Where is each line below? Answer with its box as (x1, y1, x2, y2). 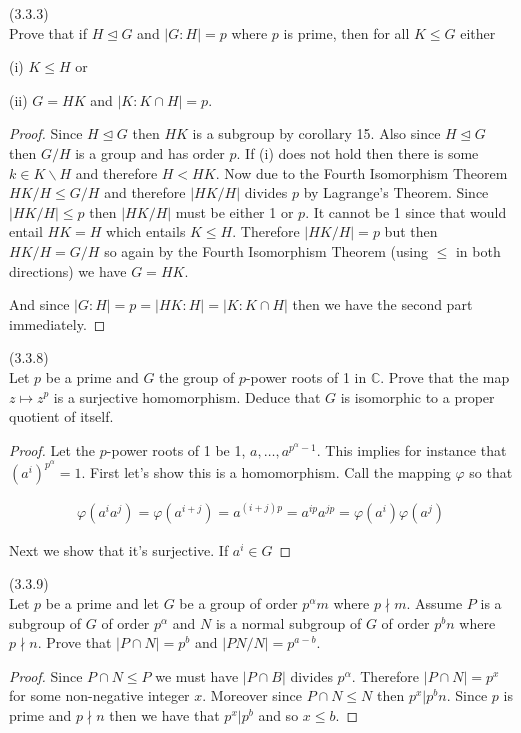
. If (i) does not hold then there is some (236, 142, 479, 163)
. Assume (406, 593, 463, 614)
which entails (105, 221, 186, 242)
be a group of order (179, 593, 298, 614)
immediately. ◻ (9, 313, 106, 334)
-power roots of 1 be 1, (106, 439, 246, 460)
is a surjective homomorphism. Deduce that (53, 386, 321, 407)
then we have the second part (292, 294, 473, 315)
